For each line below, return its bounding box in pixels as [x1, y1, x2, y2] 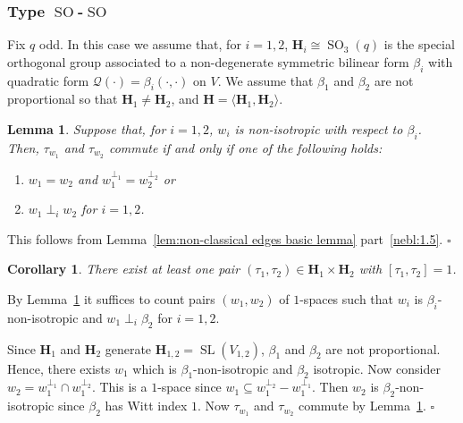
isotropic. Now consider [313, 359, 441, 377]
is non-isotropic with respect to [234, 120, 403, 138]
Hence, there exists [7, 359, 111, 377]
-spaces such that [299, 290, 394, 309]
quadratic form [7, 71, 89, 89]
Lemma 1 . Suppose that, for [7, 120, 166, 138]
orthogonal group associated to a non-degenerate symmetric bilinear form [7, 52, 409, 71]
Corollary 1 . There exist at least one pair [7, 259, 240, 278]
